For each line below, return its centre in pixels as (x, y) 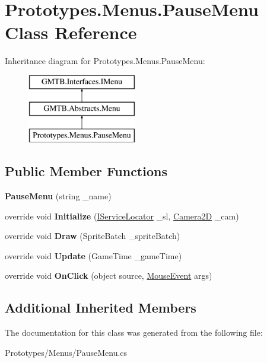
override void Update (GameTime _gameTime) (93, 255)
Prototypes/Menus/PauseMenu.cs (66, 352)
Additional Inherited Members (101, 308)
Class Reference (71, 32)
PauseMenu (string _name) (58, 196)
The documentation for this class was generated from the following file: (134, 332)
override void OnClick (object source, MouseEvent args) (109, 276)
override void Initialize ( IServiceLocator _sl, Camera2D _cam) (122, 216)
